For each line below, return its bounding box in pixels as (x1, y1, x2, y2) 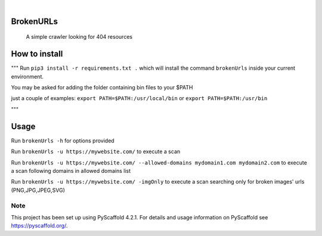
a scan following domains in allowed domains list (11, 167, 131, 174)
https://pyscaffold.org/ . (11, 222, 68, 229)
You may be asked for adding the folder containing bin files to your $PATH (11, 84, 193, 91)
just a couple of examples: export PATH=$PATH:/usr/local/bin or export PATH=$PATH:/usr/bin (11, 95, 268, 102)
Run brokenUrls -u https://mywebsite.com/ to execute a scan (11, 148, 181, 155)
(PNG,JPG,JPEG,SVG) (11, 187, 66, 194)
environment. (11, 73, 44, 80)
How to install (11, 49, 63, 59)
